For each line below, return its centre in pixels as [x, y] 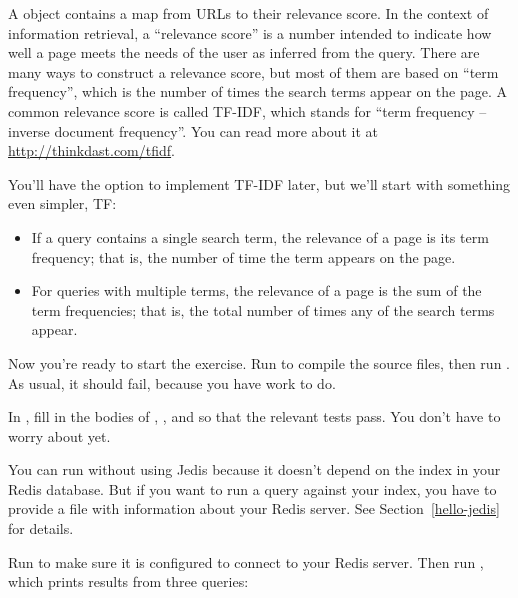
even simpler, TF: [62, 203]
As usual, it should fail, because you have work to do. [172, 382]
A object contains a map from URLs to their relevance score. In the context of [248, 13]
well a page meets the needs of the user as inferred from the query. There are [244, 52]
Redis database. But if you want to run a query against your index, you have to [252, 488]
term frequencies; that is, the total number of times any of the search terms [263, 309]
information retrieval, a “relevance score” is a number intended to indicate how [250, 32]
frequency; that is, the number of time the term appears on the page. [243, 256]
